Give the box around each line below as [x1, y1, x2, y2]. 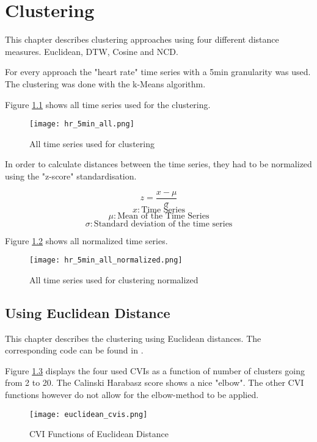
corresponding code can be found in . [5, 344, 144, 357]
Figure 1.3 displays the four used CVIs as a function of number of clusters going [5, 364, 305, 377]
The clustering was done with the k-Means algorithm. [5, 77, 206, 90]
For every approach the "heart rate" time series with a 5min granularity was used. [5, 65, 311, 78]
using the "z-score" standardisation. [5, 169, 137, 182]
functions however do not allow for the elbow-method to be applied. [5, 388, 259, 401]
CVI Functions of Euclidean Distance [29, 427, 169, 440]
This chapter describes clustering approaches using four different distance [5, 33, 279, 46]
